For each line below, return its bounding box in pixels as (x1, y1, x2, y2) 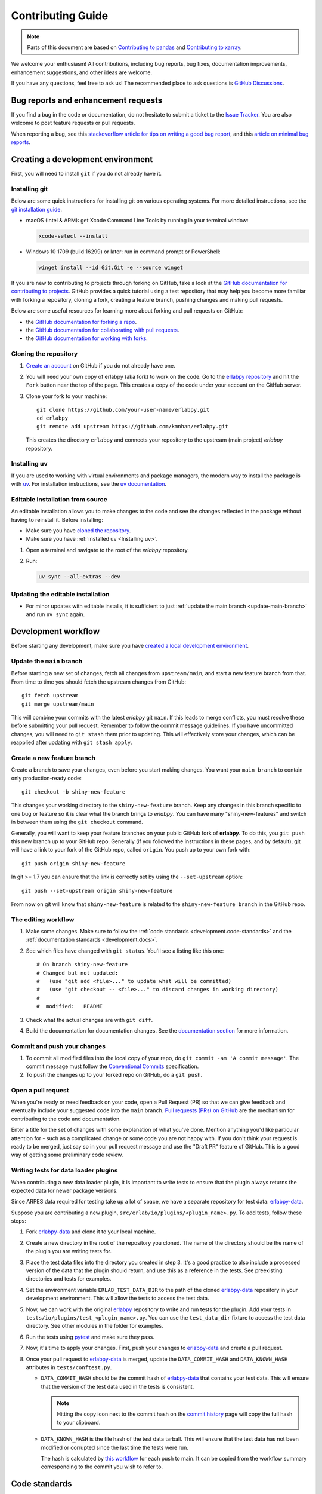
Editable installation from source (11, 495, 107, 503)
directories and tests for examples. (26, 1275, 112, 1282)
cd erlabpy (36, 415, 69, 421)
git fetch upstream (21, 692, 79, 699)
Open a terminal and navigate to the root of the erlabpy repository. (26, 546, 189, 553)
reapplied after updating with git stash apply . (11, 739, 132, 746)
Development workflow (11, 626, 100, 636)
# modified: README (36, 1003, 103, 1010)
